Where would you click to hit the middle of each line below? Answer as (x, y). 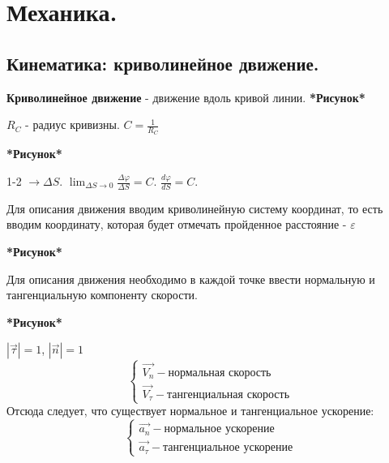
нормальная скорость (220, 373)
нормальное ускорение (219, 429)
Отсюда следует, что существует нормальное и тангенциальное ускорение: (190, 411)
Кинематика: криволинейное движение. (163, 63)
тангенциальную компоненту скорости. (102, 295)
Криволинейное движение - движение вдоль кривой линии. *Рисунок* (186, 97)
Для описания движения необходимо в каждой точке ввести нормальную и (191, 279)
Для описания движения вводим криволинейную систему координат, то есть (195, 208)
